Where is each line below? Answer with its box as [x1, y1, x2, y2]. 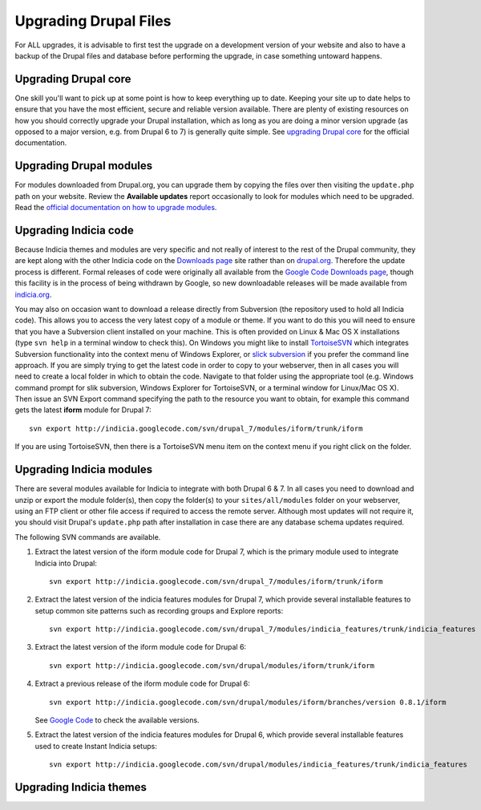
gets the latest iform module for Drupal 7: [14, 405, 152, 415]
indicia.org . [14, 290, 52, 299]
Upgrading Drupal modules [14, 159, 152, 172]
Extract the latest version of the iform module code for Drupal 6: [34, 642, 247, 652]
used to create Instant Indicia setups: [34, 741, 158, 751]
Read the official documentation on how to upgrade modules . [14, 203, 217, 213]
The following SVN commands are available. [14, 532, 161, 541]
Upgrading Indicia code [14, 223, 134, 237]
